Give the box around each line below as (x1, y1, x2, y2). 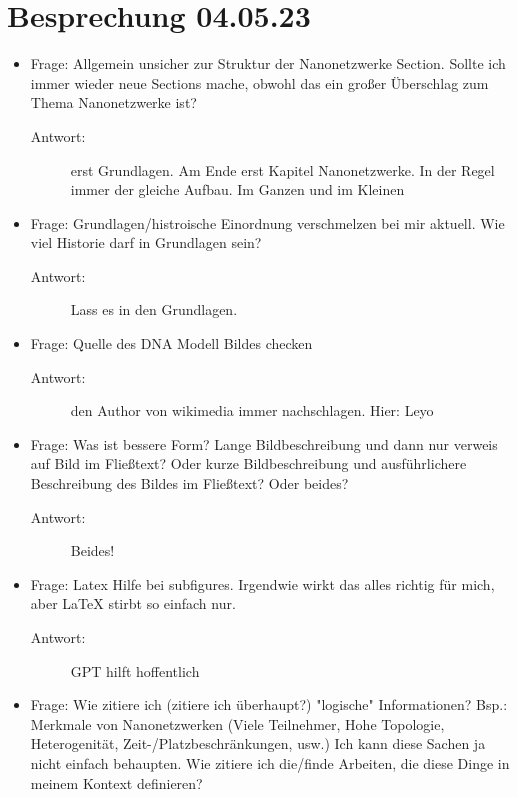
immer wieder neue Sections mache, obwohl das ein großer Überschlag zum (30, 72, 489, 93)
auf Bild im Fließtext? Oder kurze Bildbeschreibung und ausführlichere (30, 453, 467, 474)
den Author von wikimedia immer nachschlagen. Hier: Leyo (70, 400, 434, 421)
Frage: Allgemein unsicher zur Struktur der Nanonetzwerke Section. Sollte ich (30, 53, 506, 74)
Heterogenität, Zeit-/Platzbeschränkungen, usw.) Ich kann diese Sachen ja (30, 733, 486, 754)
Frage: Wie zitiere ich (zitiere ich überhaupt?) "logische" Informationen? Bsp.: (30, 694, 508, 715)
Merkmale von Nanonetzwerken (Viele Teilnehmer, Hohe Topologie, (30, 713, 445, 734)
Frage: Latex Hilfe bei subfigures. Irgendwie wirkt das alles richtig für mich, (30, 573, 495, 594)
